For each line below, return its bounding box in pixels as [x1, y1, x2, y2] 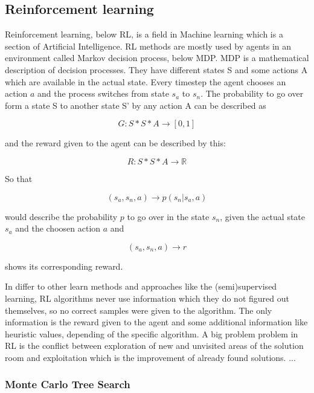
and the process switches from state [37, 87, 169, 100]
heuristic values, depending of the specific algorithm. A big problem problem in [5, 327, 298, 340]
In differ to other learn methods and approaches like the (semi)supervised [5, 280, 277, 293]
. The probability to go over [200, 87, 304, 100]
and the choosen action [15, 222, 101, 235]
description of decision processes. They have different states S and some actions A [5, 63, 308, 76]
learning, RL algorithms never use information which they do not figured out [5, 291, 289, 304]
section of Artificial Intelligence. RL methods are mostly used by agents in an [5, 39, 292, 52]
